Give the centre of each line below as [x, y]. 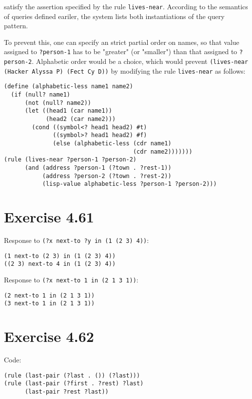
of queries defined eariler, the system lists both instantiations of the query [114, 16]
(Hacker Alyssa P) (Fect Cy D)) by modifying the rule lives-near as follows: [125, 70]
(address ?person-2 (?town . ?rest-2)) [107, 176]
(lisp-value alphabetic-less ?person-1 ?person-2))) [129, 184]
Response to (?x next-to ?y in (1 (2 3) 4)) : [77, 240]
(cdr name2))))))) [163, 151]
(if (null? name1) [41, 95]
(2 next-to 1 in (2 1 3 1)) [49, 295]
